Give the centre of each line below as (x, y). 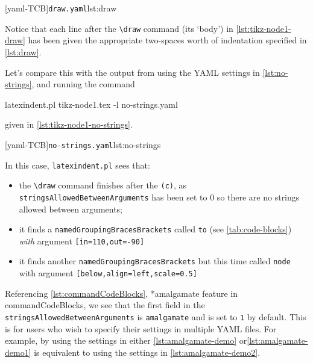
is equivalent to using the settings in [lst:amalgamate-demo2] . (147, 352)
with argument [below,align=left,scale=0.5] (108, 273)
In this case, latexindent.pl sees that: (77, 165)
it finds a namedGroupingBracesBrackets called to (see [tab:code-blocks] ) (155, 229)
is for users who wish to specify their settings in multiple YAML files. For (141, 328)
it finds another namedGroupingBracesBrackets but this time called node (155, 261)
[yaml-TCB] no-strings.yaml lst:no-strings (83, 144)
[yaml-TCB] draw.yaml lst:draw (61, 8)
